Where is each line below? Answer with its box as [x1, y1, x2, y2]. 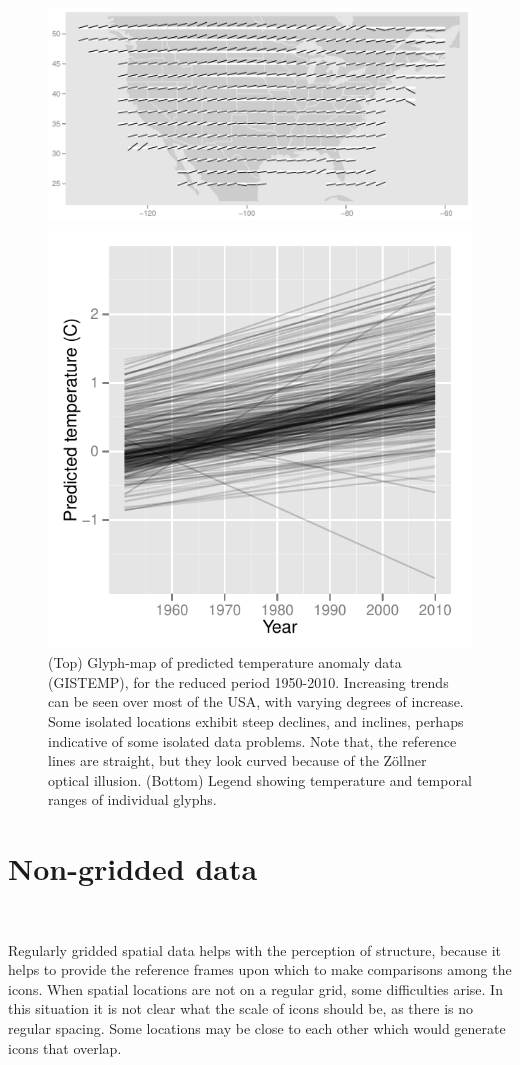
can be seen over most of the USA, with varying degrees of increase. [48, 691, 464, 712]
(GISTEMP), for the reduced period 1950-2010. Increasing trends [48, 671, 449, 692]
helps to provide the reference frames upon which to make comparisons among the [8, 959, 512, 980]
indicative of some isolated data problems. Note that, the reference [48, 730, 457, 751]
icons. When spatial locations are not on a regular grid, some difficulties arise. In [8, 978, 503, 999]
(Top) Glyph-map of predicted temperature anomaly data [48, 652, 402, 673]
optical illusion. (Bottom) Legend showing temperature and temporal [48, 769, 472, 790]
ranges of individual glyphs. [48, 789, 217, 810]
